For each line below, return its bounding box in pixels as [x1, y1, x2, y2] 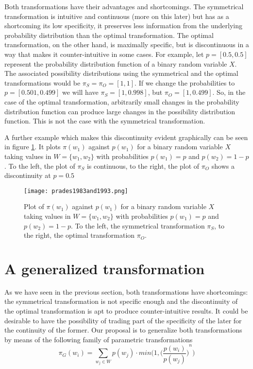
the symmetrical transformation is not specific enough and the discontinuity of [4, 296, 238, 306]
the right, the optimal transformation [24, 230, 135, 240]
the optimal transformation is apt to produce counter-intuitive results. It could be [4, 306, 248, 316]
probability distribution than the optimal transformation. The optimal [4, 30, 214, 40]
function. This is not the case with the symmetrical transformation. [4, 116, 205, 126]
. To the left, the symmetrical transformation [71, 220, 205, 230]
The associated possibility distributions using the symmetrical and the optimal [4, 68, 238, 78]
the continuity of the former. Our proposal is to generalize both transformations [4, 325, 242, 335]
